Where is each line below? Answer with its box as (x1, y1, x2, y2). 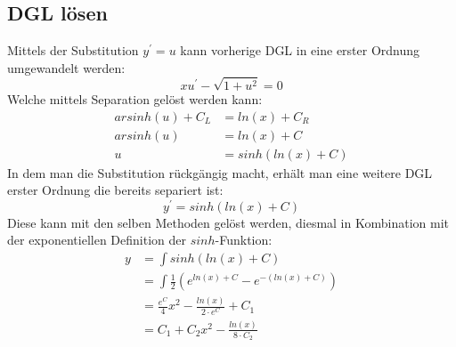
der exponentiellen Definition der (7, 230, 186, 249)
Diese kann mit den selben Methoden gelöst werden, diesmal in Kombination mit (7, 213, 449, 231)
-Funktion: (215, 230, 273, 249)
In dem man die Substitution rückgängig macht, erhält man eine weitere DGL (7, 163, 433, 182)
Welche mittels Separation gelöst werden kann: (7, 89, 263, 108)
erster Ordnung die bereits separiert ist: (7, 181, 224, 199)
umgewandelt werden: (7, 58, 126, 77)
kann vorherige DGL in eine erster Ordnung (180, 41, 420, 60)
